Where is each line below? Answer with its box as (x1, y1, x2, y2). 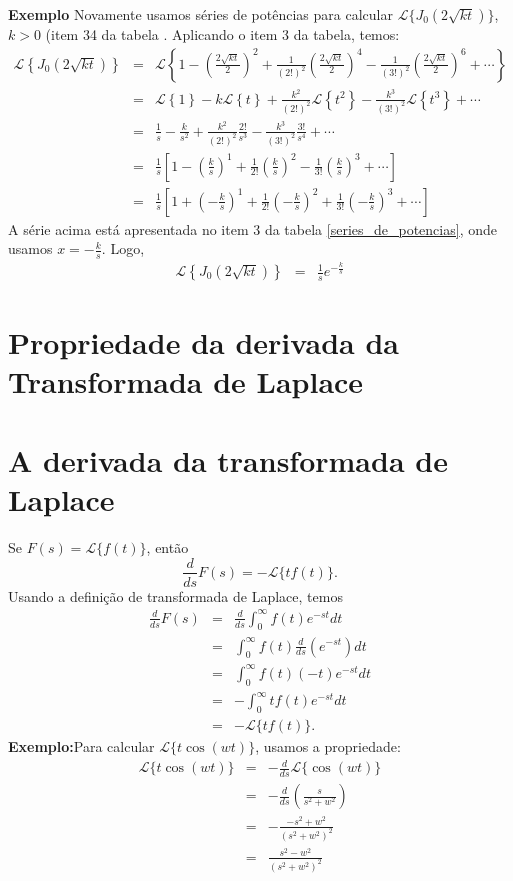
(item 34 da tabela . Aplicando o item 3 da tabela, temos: (45, 24, 400, 44)
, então (146, 536, 189, 557)
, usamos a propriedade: (255, 736, 401, 757)
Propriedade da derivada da (8, 322, 399, 363)
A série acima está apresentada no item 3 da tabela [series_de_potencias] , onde (8, 218, 497, 239)
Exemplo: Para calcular (8, 736, 155, 757)
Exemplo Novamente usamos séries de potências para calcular (8, 4, 393, 24)
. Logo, (101, 238, 145, 259)
